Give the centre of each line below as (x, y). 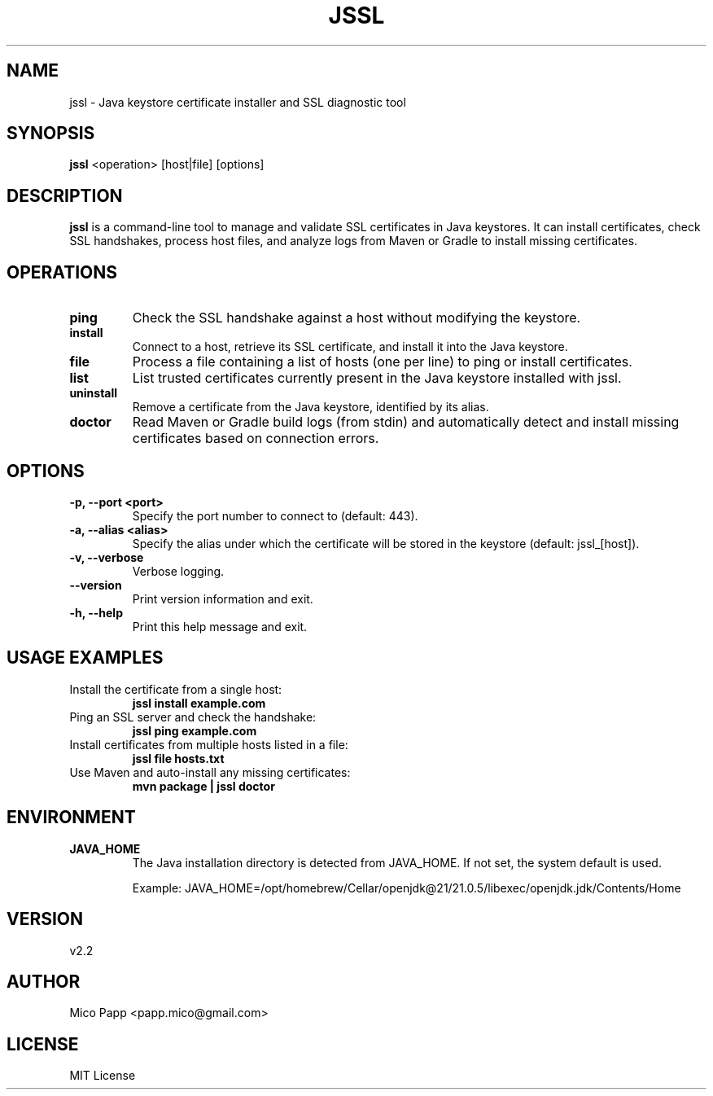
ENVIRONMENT (71, 818)
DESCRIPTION (65, 195)
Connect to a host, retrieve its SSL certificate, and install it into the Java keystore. (350, 347)
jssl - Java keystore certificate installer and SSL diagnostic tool (238, 102)
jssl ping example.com (195, 730)
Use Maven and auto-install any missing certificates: (210, 772)
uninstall (94, 393)
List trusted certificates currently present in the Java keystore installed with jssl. (377, 378)
